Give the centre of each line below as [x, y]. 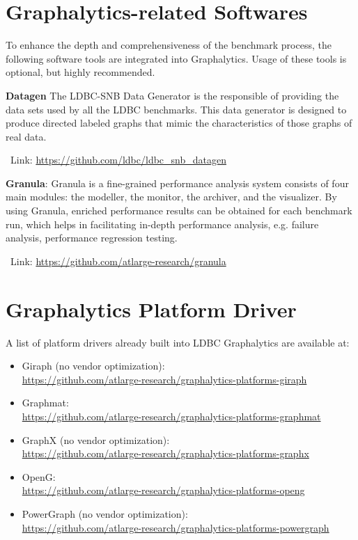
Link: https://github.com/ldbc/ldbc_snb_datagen [118, 160]
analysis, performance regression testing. [92, 238]
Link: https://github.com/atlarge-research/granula [118, 261]
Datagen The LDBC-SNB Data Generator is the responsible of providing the [172, 95]
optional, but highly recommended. [80, 72]
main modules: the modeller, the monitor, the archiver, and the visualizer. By [171, 197]
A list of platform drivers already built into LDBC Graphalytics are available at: [178, 342]
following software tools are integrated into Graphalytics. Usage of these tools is [176, 58]
